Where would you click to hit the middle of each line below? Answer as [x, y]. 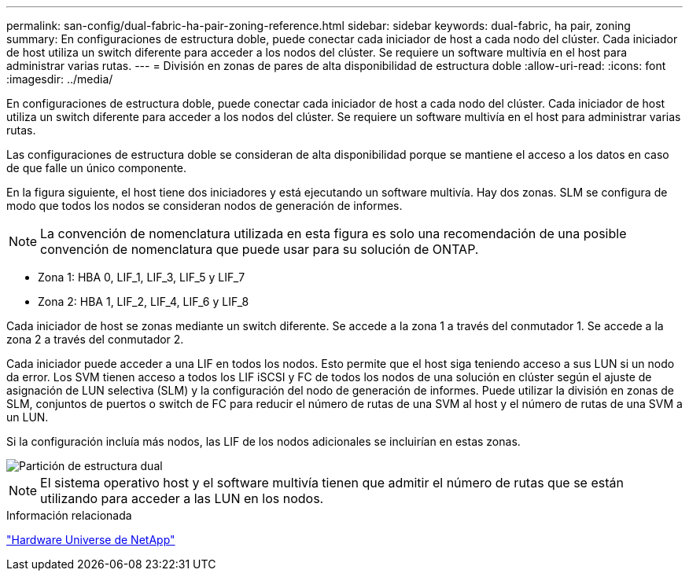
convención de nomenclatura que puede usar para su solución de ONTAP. [260, 249]
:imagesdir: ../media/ [60, 79]
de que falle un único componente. [97, 168]
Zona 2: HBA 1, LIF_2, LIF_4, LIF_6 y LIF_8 [144, 301]
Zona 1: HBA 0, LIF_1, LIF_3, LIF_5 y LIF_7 [142, 277]
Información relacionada [69, 515]
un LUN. [28, 417]
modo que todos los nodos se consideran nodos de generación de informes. [204, 206]
